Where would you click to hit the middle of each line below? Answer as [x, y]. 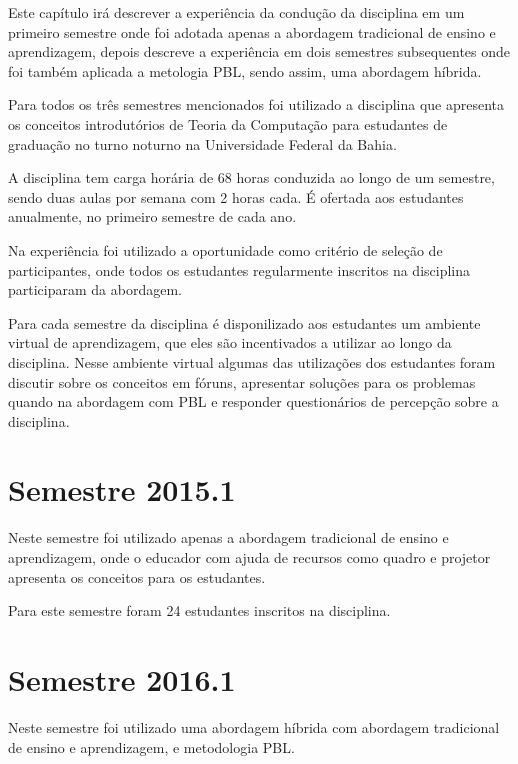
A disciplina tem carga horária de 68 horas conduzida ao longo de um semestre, [251, 177]
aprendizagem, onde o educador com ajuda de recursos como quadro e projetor [249, 557]
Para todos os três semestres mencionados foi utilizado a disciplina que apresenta [256, 104]
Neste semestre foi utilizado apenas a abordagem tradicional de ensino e [228, 537]
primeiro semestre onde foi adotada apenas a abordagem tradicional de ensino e [252, 31]
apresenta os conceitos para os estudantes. [137, 576]
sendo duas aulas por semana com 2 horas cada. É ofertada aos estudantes [236, 196]
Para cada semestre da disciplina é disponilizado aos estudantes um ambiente [244, 322]
